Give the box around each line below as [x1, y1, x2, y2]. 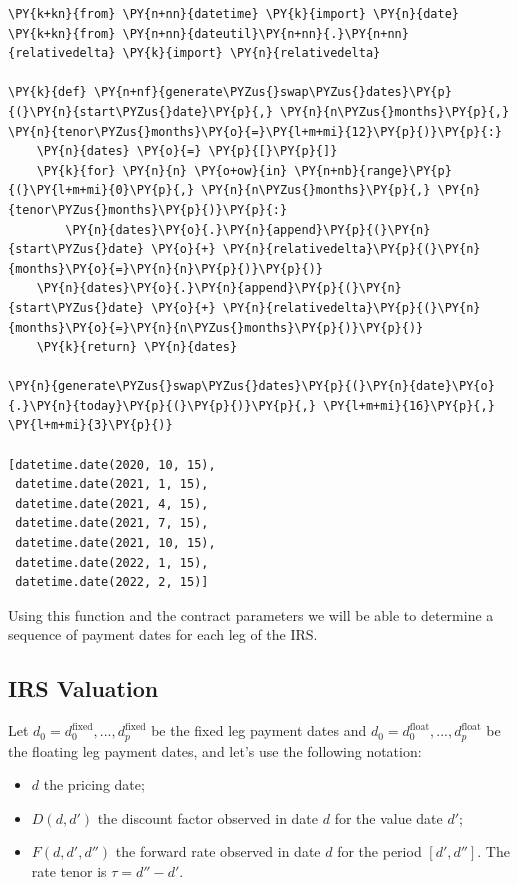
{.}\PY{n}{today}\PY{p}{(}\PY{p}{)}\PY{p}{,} [8, 398, 316, 413]
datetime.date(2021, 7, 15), [15, 516, 209, 531]
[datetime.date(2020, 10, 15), [8, 457, 216, 472]
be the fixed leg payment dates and [151, 720, 367, 741]
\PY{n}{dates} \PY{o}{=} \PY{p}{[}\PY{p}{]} [36, 144, 338, 159]
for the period [337, 841, 422, 862]
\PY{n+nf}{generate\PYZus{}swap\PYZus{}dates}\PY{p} [93, 85, 452, 100]
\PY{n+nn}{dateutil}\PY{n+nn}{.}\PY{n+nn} [122, 26, 409, 41]
